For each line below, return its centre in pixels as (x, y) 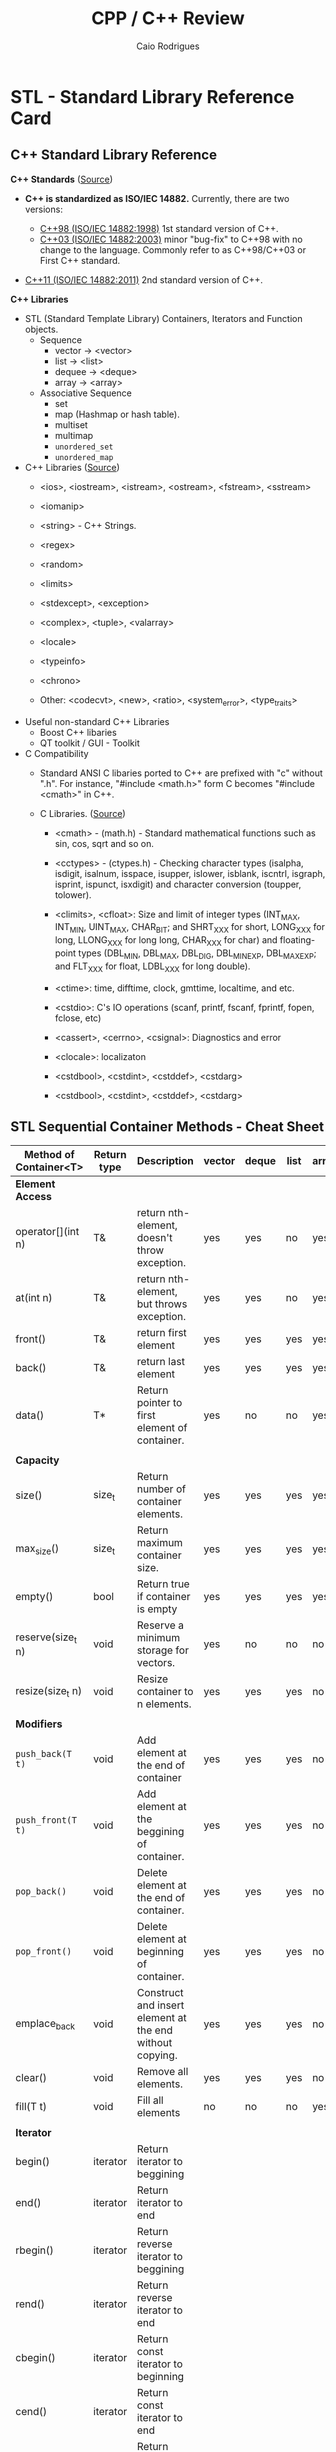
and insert (160, 2005)
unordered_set (84, 447)
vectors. (156, 1663)
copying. (157, 2055)
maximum (159, 1543)
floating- (297, 940)
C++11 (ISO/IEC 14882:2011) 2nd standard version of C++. (143, 279)
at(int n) (34, 1298)
